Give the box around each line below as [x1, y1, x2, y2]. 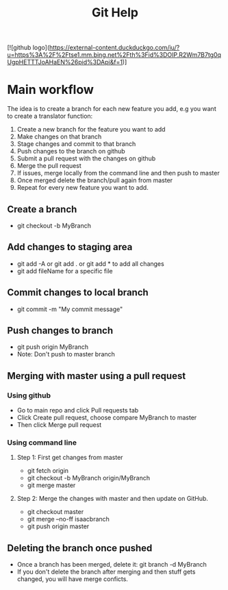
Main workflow [7, 82, 94, 97]
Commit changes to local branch [7, 286, 149, 299]
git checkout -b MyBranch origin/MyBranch [27, 474, 151, 482]
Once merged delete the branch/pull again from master [16, 176, 173, 184]
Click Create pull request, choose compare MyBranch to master [16, 413, 197, 422]
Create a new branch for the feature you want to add [16, 125, 166, 134]
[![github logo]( [7, 43, 50, 52]
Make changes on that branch [16, 132, 102, 141]
